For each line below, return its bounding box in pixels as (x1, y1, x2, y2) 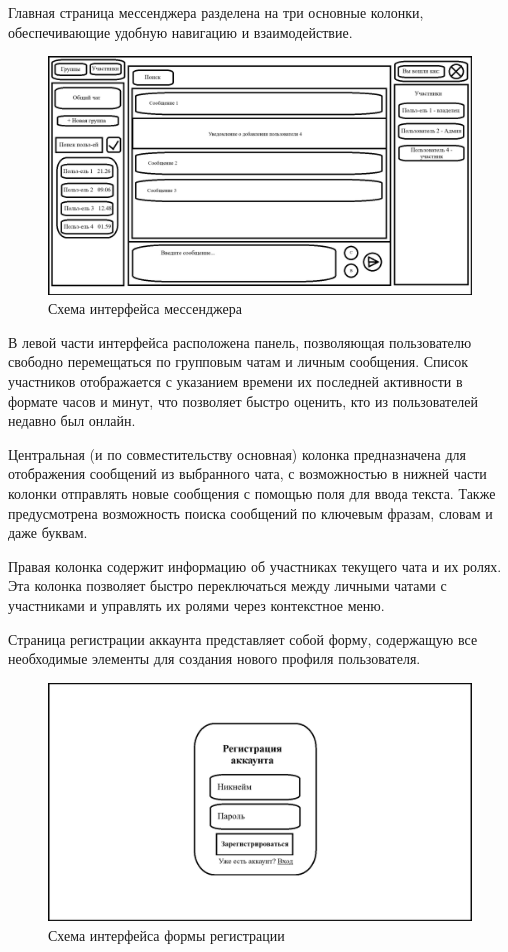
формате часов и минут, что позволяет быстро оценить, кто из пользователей (8, 390, 479, 411)
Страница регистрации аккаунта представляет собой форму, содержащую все (8, 628, 478, 649)
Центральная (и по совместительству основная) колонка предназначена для (8, 443, 467, 464)
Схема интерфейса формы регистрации (48, 924, 285, 945)
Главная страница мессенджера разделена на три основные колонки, (8, 2, 424, 22)
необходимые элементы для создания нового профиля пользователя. (8, 648, 421, 669)
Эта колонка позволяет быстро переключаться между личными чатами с (8, 575, 447, 596)
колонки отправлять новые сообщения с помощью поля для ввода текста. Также (8, 483, 496, 504)
